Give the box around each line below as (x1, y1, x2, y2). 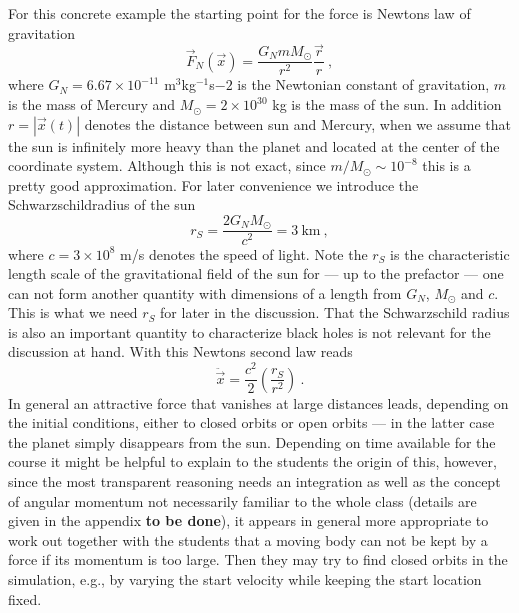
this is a (422, 155, 471, 176)
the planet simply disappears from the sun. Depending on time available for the (8, 431, 496, 452)
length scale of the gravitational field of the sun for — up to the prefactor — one (8, 263, 504, 284)
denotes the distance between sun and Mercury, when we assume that (84, 113, 511, 134)
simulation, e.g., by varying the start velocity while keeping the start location (8, 568, 482, 589)
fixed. (8, 588, 42, 609)
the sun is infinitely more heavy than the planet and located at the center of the (8, 135, 500, 156)
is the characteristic (390, 243, 510, 264)
